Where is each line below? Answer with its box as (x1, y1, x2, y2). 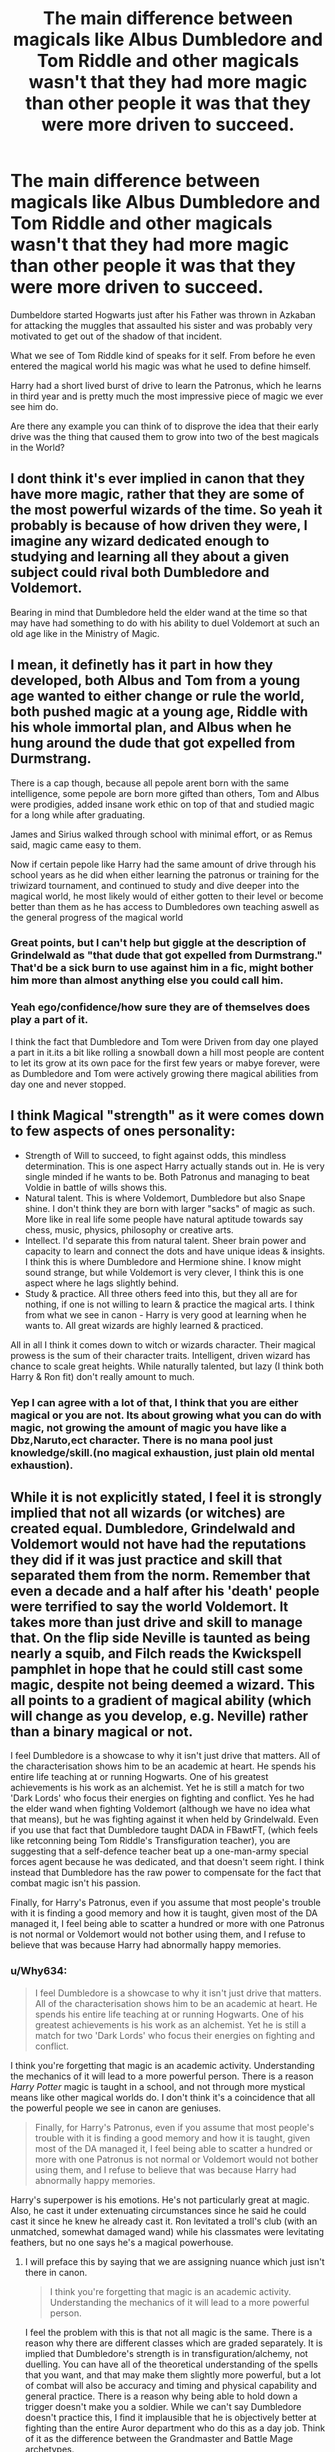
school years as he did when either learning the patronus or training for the (10, 868, 320, 881)
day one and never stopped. (10, 1078, 127, 1090)
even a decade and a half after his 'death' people (10, 1582, 320, 1599)
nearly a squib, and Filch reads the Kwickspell (10, 1645, 302, 1662)
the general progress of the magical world (10, 911, 184, 923)
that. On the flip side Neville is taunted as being (10, 1629, 311, 1646)
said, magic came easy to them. (10, 838, 142, 851)
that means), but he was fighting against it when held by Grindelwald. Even (10, 1813, 319, 1826)
